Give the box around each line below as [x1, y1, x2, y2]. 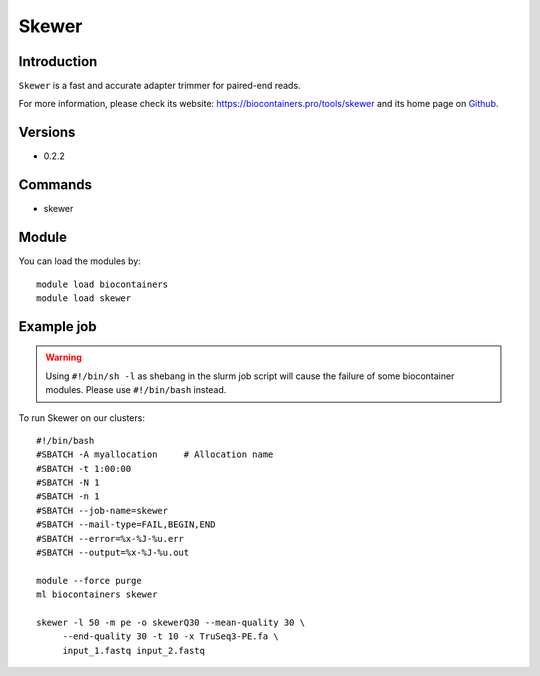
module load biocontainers [36, 278, 169, 290]
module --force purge [36, 575, 142, 586]
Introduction [18, 53, 98, 70]
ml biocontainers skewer [36, 589, 158, 600]
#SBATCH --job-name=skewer [36, 505, 169, 516]
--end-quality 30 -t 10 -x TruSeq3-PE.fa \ [62, 631, 279, 642]
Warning [45, 351, 82, 364]
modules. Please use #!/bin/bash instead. [45, 384, 227, 396]
